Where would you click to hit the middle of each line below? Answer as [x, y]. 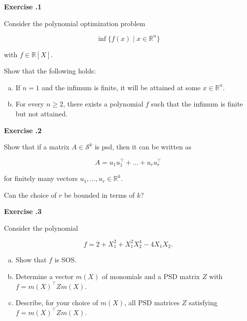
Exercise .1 [23, 6]
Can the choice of [30, 195]
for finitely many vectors [41, 178]
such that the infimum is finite [197, 104]
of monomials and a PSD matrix [151, 276]
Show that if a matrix [37, 147]
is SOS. [66, 260]
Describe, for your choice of [57, 303]
